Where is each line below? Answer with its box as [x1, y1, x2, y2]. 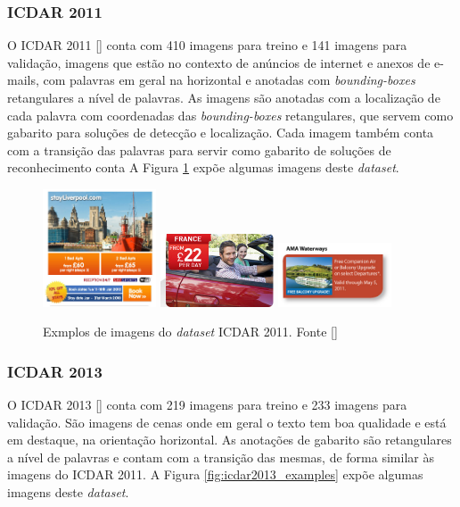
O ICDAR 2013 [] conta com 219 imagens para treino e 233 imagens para [7, 395, 407, 413]
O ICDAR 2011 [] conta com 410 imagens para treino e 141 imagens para [7, 36, 407, 54]
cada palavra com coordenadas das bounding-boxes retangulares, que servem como [7, 105, 454, 124]
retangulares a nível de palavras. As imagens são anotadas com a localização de [7, 88, 440, 106]
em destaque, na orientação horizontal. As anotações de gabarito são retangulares [7, 430, 452, 449]
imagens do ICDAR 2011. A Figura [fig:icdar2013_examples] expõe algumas [7, 465, 423, 484]
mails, [7, 71, 39, 89]
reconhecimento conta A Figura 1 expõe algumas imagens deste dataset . [7, 158, 399, 177]
